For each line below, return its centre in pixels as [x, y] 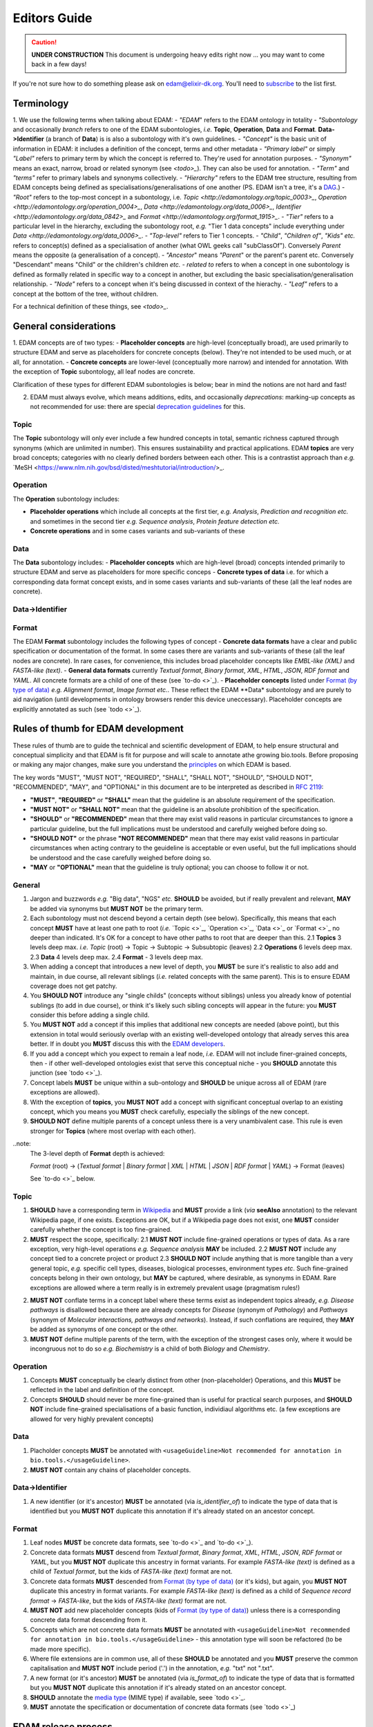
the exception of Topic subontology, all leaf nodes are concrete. [104, 372]
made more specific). [60, 1649]
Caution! [44, 42]
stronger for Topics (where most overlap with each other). [113, 1131]
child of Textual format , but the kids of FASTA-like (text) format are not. [131, 1572]
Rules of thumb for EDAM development [98, 729]
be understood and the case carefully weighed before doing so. [121, 857]
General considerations [65, 326]
